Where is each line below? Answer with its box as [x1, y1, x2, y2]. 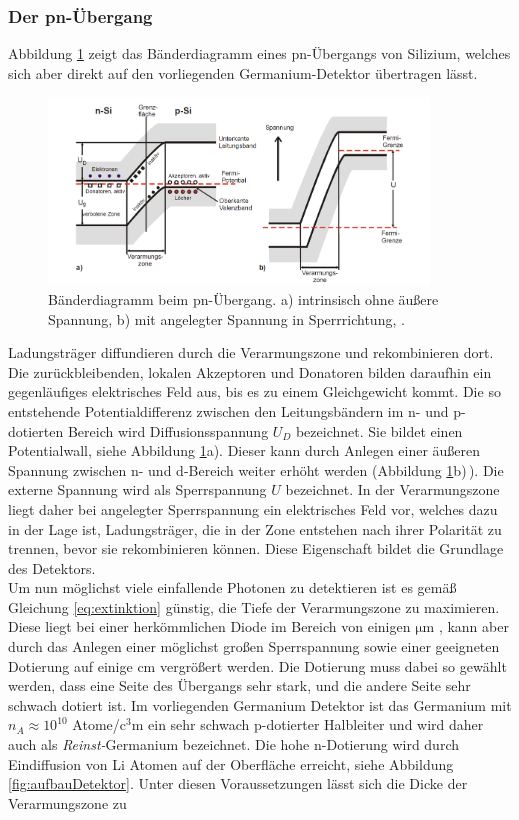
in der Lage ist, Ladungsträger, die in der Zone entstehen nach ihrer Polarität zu [8, 518, 502, 539]
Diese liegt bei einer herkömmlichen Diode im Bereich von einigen [8, 616, 411, 637]
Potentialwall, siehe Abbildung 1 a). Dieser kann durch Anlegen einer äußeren [8, 440, 481, 461]
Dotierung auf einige [8, 655, 133, 676]
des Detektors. [8, 557, 96, 578]
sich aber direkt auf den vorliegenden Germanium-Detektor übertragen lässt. [8, 62, 478, 83]
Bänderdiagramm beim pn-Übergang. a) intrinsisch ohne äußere [48, 288, 439, 309]
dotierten [8, 420, 64, 441]
